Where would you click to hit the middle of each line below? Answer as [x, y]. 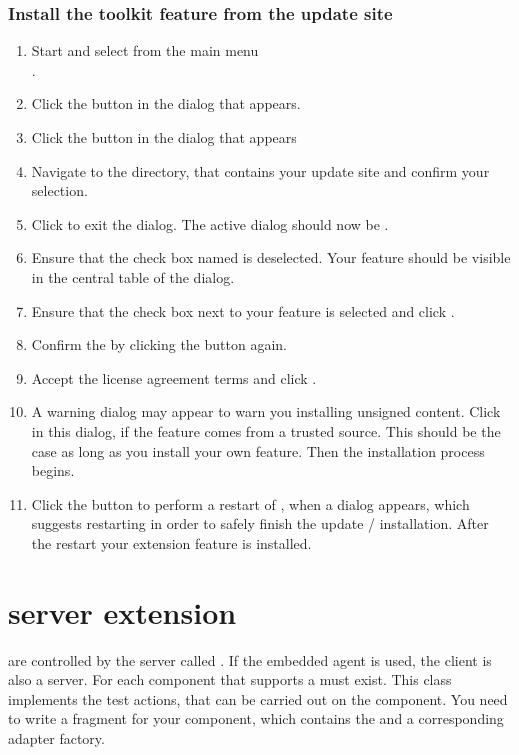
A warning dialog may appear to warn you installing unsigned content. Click [266, 411]
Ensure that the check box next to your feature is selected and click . [243, 310]
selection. [59, 190]
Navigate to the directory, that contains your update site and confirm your [260, 170]
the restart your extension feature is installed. [171, 542]
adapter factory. [56, 738]
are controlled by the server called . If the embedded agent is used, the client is [250, 659]
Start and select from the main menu [145, 50]
